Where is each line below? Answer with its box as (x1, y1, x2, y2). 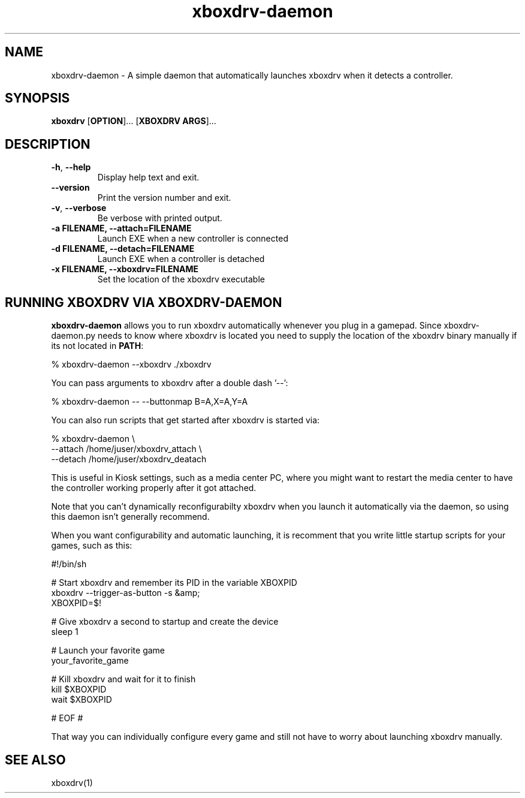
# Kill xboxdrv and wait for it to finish (51, 674, 196, 685)
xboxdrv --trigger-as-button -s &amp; (51, 588, 200, 598)
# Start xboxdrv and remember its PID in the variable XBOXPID (51, 577, 297, 588)
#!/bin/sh (51, 559, 87, 570)
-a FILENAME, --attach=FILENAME (51, 223, 192, 234)
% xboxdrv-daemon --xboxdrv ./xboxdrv (51, 359, 212, 370)
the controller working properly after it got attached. (51, 483, 257, 493)
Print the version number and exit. (97, 192, 231, 203)
